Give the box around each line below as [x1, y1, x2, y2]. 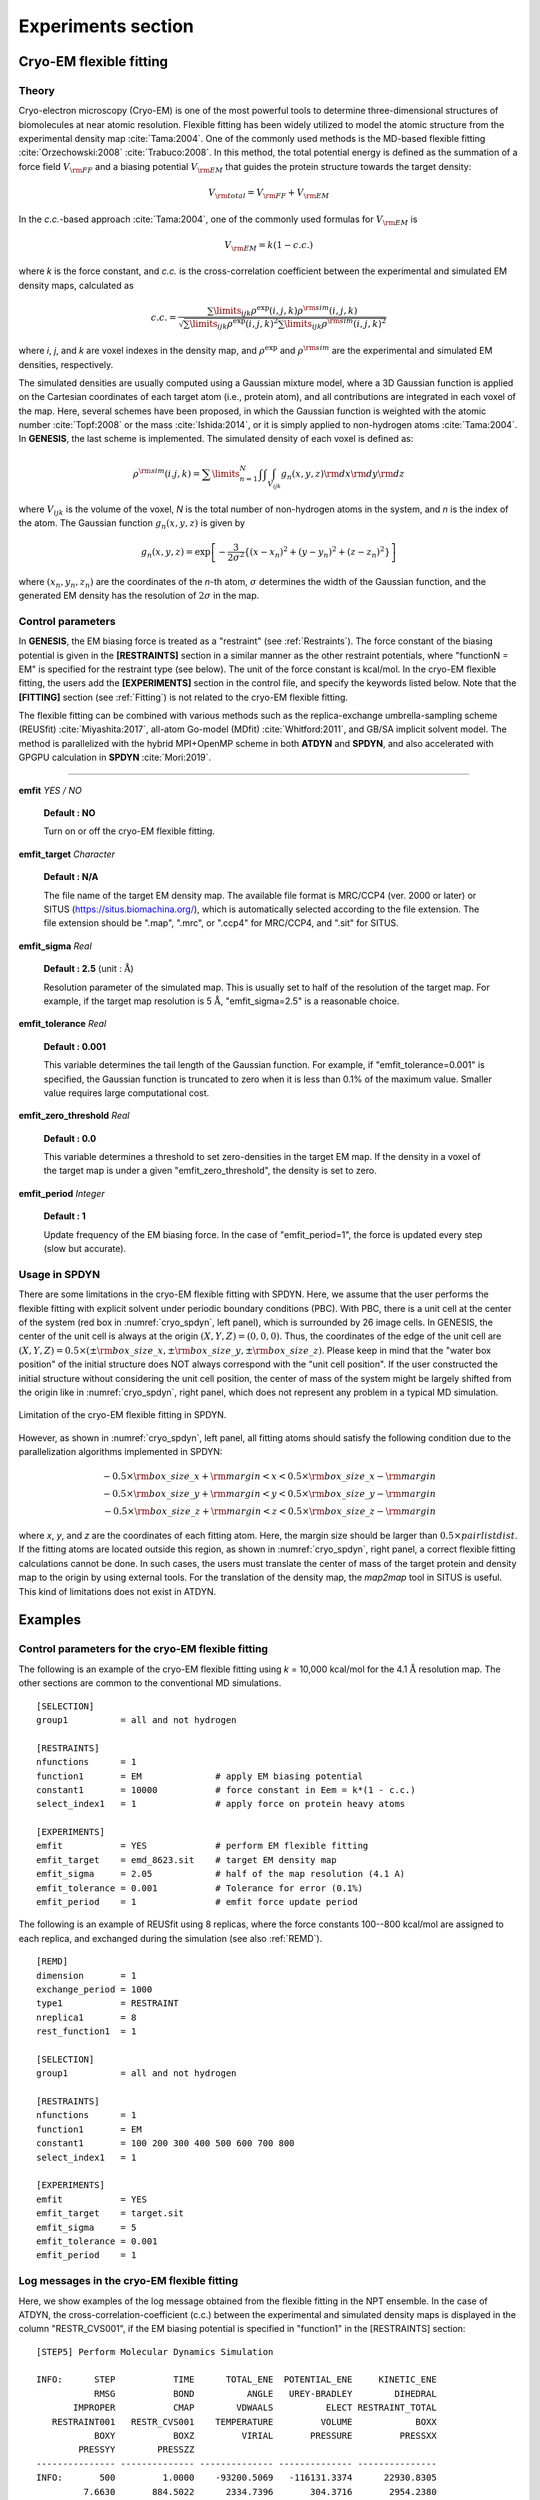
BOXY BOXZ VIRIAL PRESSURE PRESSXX [93, 2430, 437, 2442]
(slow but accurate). [43, 1243, 127, 1255]
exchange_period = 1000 [36, 1983, 153, 1995]
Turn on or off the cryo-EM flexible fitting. [43, 825, 215, 837]
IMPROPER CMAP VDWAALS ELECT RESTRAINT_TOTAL [73, 2402, 437, 2414]
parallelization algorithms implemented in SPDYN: [18, 1446, 223, 1458]
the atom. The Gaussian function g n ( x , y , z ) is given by [18, 516, 245, 531]
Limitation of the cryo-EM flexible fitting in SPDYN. [18, 1409, 227, 1421]
